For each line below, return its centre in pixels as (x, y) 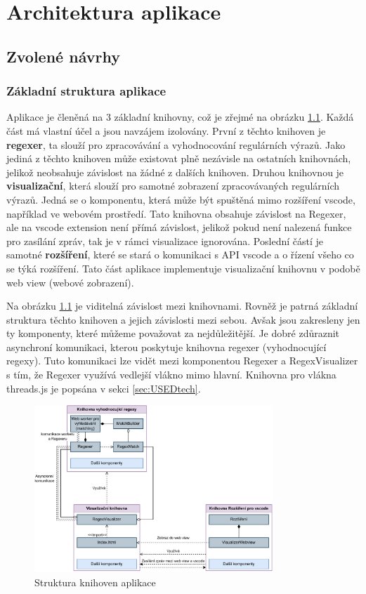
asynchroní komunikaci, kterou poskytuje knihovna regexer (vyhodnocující (166, 346)
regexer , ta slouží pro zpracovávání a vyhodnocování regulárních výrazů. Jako (176, 144)
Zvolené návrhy (63, 56)
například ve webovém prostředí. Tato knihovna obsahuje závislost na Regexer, (176, 213)
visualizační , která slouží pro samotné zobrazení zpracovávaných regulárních (173, 186)
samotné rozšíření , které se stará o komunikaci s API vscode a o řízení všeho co (180, 255)
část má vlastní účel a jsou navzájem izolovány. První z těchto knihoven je (166, 130)
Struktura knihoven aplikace (95, 582)
